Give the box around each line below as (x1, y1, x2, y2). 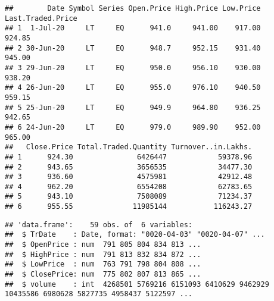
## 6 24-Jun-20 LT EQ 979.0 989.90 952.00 (5, 123, 261, 131)
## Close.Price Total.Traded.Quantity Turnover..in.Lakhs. (5, 143, 253, 152)
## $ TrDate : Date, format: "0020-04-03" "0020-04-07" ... (5, 230, 265, 239)
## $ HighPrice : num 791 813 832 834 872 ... (5, 250, 201, 259)
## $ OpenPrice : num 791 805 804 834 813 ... (5, 240, 201, 249)
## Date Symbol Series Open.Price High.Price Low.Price (5, 4, 261, 12)
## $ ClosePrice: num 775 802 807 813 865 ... (5, 270, 201, 279)
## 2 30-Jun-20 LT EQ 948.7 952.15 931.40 (5, 43, 261, 52)
